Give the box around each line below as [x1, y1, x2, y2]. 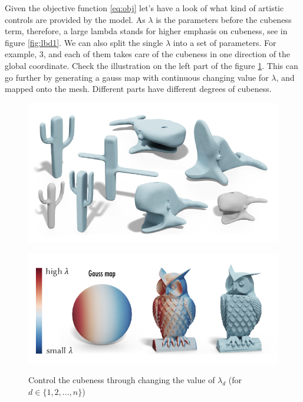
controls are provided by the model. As [5, 13, 146, 25]
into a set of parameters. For [173, 36, 276, 48]
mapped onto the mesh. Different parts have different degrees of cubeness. [5, 83, 272, 95]
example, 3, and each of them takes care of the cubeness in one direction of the [5, 48, 291, 60]
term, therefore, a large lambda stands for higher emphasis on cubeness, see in [5, 25, 288, 37]
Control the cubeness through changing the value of [28, 374, 215, 386]
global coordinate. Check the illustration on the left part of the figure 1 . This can [5, 59, 298, 71]
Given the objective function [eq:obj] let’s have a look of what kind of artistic [5, 2, 284, 14]
